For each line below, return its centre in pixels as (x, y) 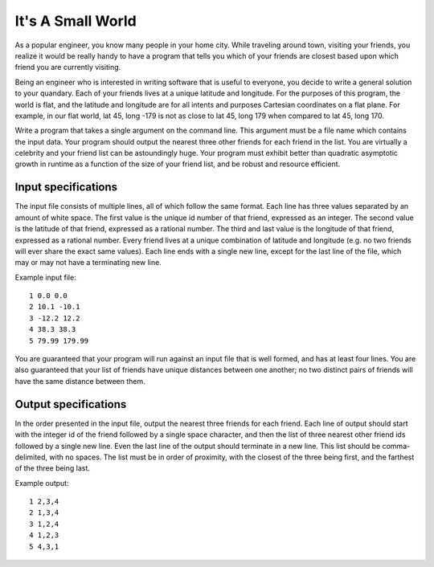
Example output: (42, 483)
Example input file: (45, 277)
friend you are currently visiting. (68, 67)
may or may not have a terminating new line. (88, 263)
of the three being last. (52, 468)
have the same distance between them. (80, 381)
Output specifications (71, 404)
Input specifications (66, 188)
